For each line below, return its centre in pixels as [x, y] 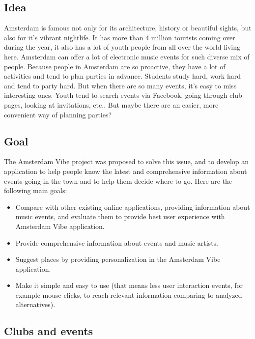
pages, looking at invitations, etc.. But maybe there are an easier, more [111, 104]
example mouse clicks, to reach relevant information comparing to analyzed [129, 295]
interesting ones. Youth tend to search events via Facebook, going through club [123, 95]
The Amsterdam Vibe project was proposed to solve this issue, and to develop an [127, 161]
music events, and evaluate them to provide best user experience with [120, 216]
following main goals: [36, 190]
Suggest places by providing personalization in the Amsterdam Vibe [118, 259]
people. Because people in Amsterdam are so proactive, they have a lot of [115, 66]
